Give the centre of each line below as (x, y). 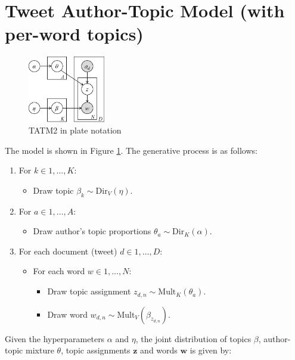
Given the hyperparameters (55, 338)
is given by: (211, 350)
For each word (59, 271)
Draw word (67, 314)
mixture (40, 350)
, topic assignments (96, 350)
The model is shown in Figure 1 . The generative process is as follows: (131, 150)
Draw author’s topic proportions (92, 231)
